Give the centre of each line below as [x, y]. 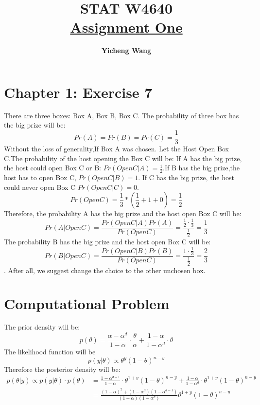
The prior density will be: [42, 327]
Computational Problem [87, 304]
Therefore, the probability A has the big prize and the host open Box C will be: [123, 213]
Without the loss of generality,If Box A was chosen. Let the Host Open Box [116, 149]
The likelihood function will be [50, 352]
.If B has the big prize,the [201, 168]
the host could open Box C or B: [52, 168]
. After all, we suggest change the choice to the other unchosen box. [105, 270]
